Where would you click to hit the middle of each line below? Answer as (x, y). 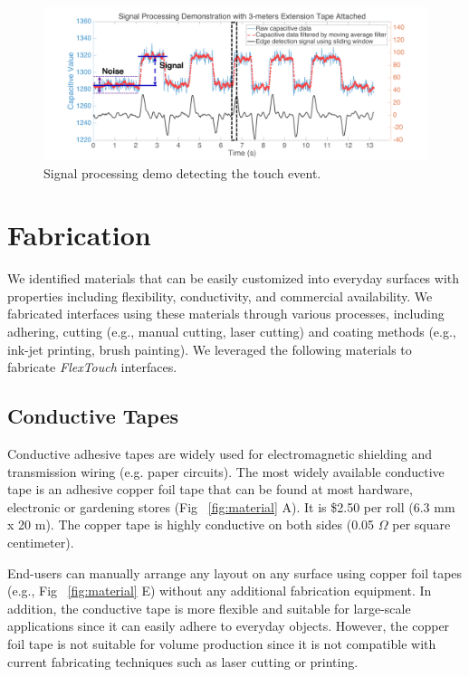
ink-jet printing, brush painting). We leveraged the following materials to (210, 349)
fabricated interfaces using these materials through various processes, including (226, 314)
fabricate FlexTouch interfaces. (92, 367)
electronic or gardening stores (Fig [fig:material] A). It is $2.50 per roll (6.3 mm (231, 506)
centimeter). (41, 542)
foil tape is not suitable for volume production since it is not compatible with (222, 643)
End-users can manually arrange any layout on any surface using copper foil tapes (235, 572)
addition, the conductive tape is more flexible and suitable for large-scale (209, 608)
